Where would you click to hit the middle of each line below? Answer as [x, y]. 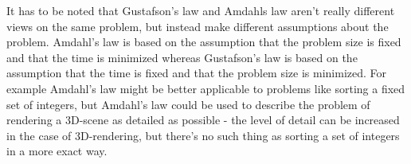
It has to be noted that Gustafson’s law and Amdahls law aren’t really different [201, 10]
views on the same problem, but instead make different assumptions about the [198, 26]
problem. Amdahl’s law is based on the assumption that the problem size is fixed [204, 42]
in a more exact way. [57, 151]
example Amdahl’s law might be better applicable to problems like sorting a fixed [206, 88]
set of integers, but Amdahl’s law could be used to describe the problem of [188, 104]
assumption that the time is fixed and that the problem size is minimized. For [197, 73]
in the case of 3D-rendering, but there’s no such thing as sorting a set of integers [203, 135]
